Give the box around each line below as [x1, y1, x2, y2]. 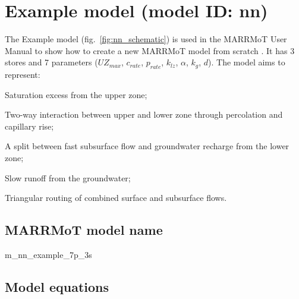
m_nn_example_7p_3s [5, 248, 92, 261]
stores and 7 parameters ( [5, 56, 98, 68]
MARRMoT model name [5, 221, 163, 239]
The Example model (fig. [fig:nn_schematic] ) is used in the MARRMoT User [5, 33, 287, 45]
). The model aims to [208, 56, 285, 68]
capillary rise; [5, 119, 54, 132]
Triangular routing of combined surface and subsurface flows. [5, 191, 227, 204]
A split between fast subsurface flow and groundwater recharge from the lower [5, 140, 289, 152]
